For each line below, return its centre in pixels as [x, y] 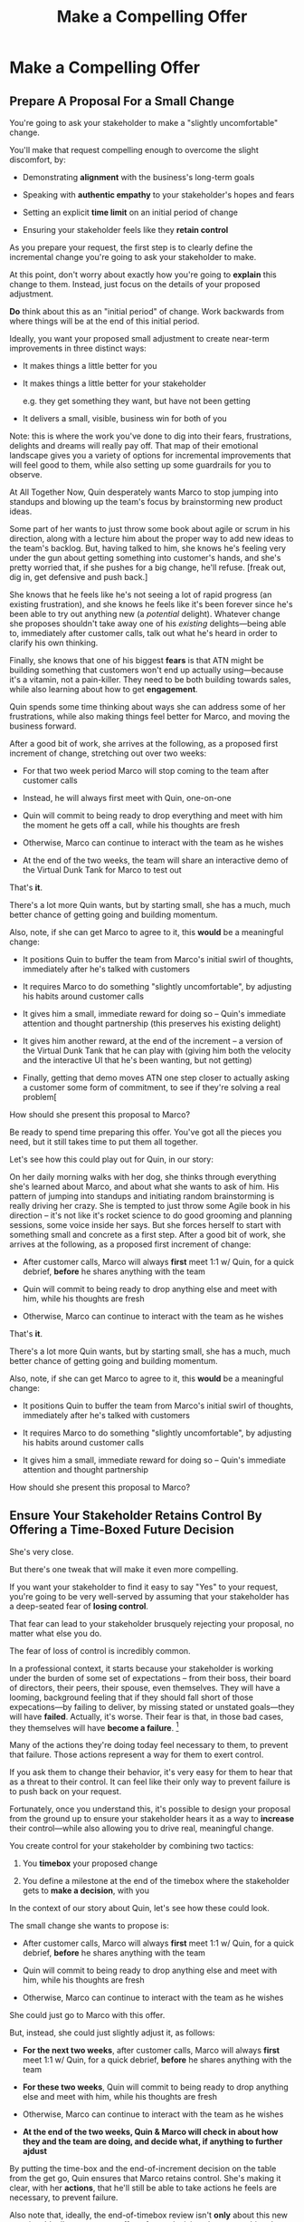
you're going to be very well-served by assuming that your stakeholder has [149, 1596]
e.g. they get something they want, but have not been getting [136, 401]
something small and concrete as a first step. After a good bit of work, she [148, 1235]
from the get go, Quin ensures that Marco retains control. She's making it [145, 2179]
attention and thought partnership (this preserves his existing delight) [152, 1023]
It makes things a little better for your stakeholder [114, 383]
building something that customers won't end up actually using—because [147, 670]
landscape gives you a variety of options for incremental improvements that [150, 455]
